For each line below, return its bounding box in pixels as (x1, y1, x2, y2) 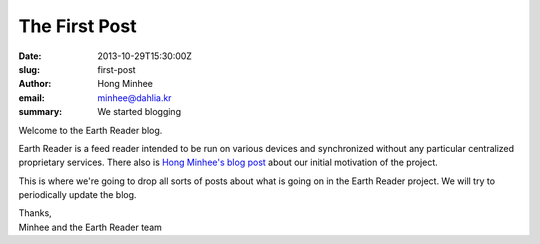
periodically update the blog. (18, 189, 137, 201)
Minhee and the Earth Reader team (18, 221, 162, 233)
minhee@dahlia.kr (97, 91, 172, 104)
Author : (18, 78, 52, 90)
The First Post (18, 15, 137, 37)
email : (18, 91, 45, 104)
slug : (18, 63, 40, 75)
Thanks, (18, 207, 52, 219)
